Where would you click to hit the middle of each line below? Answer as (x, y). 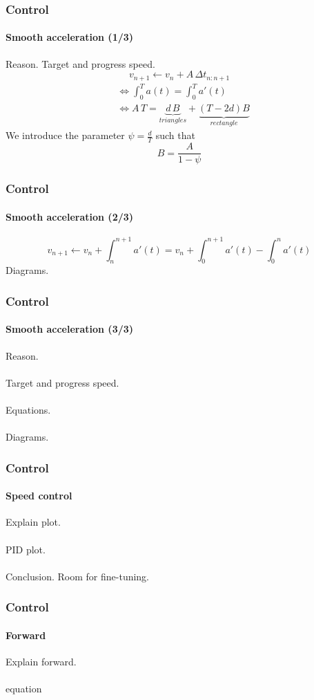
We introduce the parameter (65, 135)
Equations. (28, 409)
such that (175, 135)
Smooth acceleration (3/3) (70, 329)
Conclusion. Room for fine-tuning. (78, 576)
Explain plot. (33, 522)
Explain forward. (41, 661)
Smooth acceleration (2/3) (70, 216)
